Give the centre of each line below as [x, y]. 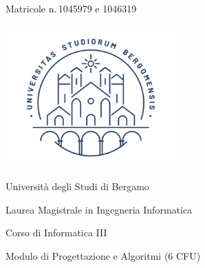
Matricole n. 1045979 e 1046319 [71, 8]
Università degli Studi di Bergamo [77, 186]
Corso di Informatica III [56, 233]
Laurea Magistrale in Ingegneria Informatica [99, 209]
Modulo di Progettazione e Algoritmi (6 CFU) [103, 255]
